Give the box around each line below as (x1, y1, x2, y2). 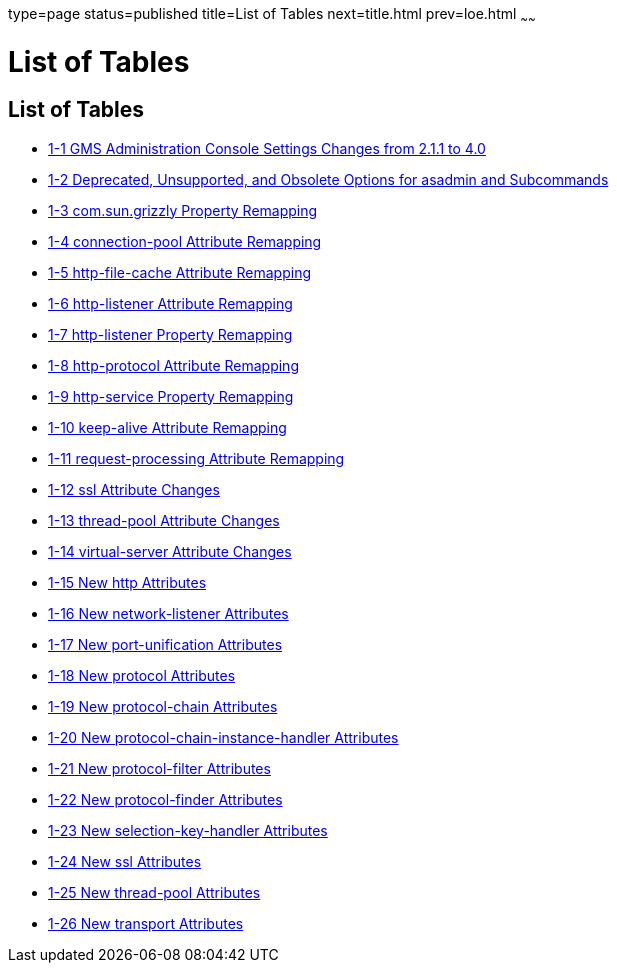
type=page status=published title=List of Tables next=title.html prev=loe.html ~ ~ (8, 5, 536, 26)
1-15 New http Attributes (48, 573, 207, 591)
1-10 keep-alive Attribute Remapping (48, 418, 287, 436)
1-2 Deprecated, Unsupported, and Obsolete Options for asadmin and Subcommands (48, 170, 609, 188)
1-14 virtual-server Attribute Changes (48, 542, 292, 560)
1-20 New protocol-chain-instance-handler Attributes (48, 728, 399, 746)
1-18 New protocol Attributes (48, 666, 236, 684)
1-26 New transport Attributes (48, 914, 244, 932)
